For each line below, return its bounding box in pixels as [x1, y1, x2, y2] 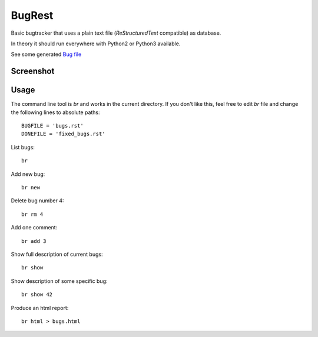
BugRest [11, 9, 54, 22]
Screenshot [11, 66, 55, 76]
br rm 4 [21, 211, 44, 218]
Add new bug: [11, 171, 45, 178]
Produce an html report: [11, 304, 69, 311]
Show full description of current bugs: [11, 251, 103, 258]
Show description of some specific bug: [11, 277, 108, 285]
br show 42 [21, 291, 53, 298]
